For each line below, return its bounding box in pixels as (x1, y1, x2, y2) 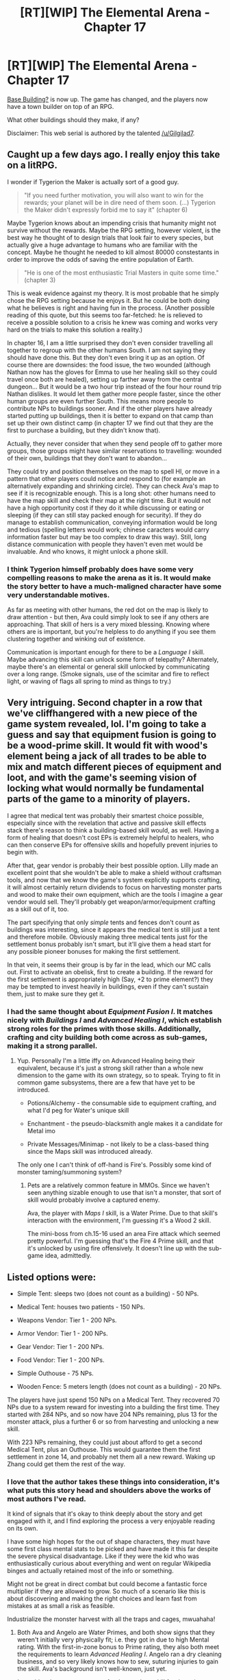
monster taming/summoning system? (16, 1168, 122, 1176)
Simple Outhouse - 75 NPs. (16, 1369, 94, 1377)
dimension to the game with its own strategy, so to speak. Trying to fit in (16, 1071, 221, 1080)
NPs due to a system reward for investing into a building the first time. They (7, 1403, 220, 1411)
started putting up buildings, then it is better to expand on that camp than (7, 411, 214, 419)
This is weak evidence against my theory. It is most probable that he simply (7, 289, 219, 297)
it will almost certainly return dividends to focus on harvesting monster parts (7, 882, 222, 891)
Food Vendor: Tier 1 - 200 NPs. (16, 1355, 105, 1364)
